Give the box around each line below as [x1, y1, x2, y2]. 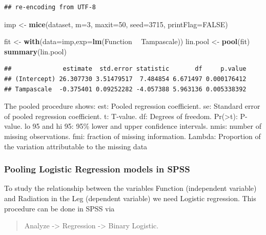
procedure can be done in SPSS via [4, 203, 115, 213]
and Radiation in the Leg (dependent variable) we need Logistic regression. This [4, 192, 256, 203]
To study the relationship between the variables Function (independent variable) [4, 183, 257, 193]
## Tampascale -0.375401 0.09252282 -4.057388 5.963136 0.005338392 [4, 85, 247, 93]
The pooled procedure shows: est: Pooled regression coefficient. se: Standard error [4, 101, 260, 111]
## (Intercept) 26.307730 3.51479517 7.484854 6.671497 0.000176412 [4, 75, 247, 83]
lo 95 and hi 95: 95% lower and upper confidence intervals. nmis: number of [25, 121, 261, 131]
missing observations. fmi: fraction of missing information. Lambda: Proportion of [4, 130, 261, 141]
